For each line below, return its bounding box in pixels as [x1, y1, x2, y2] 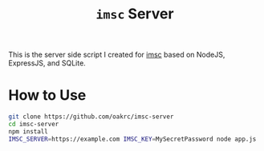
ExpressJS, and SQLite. [8, 58, 86, 68]
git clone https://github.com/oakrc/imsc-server [8, 113, 174, 121]
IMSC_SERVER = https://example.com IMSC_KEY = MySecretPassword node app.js [8, 135, 257, 143]
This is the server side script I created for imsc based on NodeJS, [8, 50, 225, 60]
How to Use [8, 86, 87, 105]
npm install [8, 127, 48, 136]
